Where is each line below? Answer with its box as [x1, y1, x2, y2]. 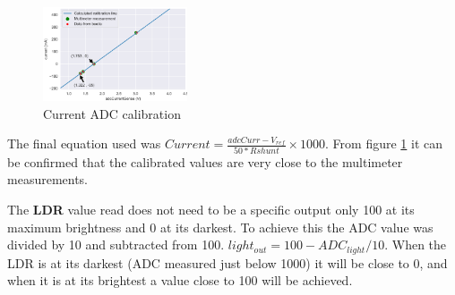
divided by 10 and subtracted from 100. [7, 235, 225, 254]
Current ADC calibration [43, 104, 181, 122]
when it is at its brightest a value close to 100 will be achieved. [7, 271, 353, 290]
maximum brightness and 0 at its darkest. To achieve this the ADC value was [7, 217, 434, 236]
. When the [384, 235, 447, 254]
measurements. [7, 170, 89, 189]
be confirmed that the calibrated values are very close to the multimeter [7, 152, 403, 171]
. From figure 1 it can [325, 134, 443, 153]
